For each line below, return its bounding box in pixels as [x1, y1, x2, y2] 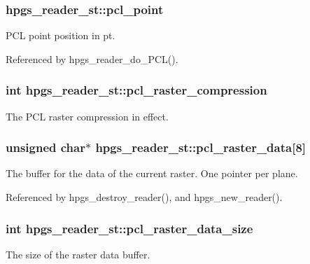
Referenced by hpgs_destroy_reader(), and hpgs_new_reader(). [6, 190, 283, 204]
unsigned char [6, 139, 85, 156]
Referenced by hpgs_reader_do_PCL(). [6, 51, 178, 66]
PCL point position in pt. [6, 28, 115, 43]
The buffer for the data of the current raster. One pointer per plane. [6, 166, 298, 181]
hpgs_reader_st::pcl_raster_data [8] [95, 139, 307, 156]
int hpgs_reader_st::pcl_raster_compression [6, 81, 267, 99]
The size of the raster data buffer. [6, 246, 150, 261]
